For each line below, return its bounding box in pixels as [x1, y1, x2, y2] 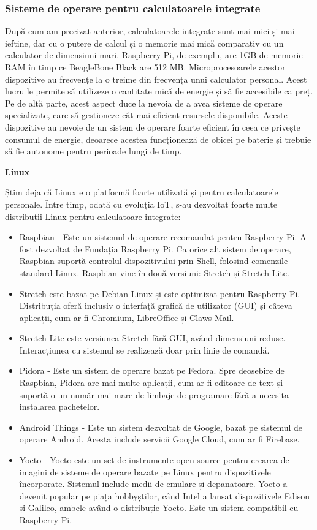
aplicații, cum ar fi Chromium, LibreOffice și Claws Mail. [19, 311, 234, 324]
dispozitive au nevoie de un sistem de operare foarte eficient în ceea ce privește [5, 120, 300, 133]
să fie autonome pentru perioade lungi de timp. [5, 145, 182, 157]
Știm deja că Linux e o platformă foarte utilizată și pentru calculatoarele [5, 186, 278, 199]
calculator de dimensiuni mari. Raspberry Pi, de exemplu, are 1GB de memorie [5, 48, 303, 61]
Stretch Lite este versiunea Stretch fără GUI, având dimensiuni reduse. [19, 331, 286, 344]
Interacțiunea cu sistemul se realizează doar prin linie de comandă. [19, 343, 270, 356]
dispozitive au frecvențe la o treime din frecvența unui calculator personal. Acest [5, 72, 307, 85]
